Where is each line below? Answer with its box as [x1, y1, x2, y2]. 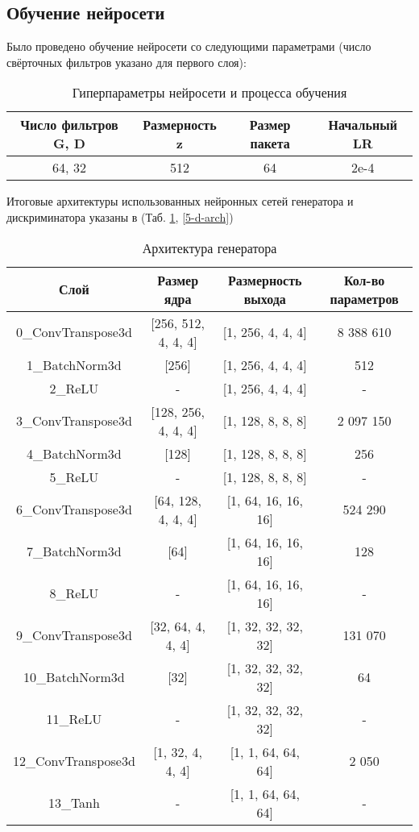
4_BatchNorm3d [27, 443, 122, 463]
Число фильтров [20, 115, 118, 135]
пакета [250, 134, 290, 153]
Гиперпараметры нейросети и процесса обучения [72, 83, 347, 102]
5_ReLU [49, 467, 99, 486]
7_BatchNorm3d [27, 542, 122, 561]
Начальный [328, 115, 397, 135]
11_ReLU [46, 709, 102, 729]
